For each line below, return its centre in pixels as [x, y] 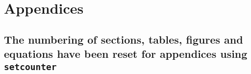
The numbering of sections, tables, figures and [124, 39]
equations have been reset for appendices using [126, 54]
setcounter [30, 67]
